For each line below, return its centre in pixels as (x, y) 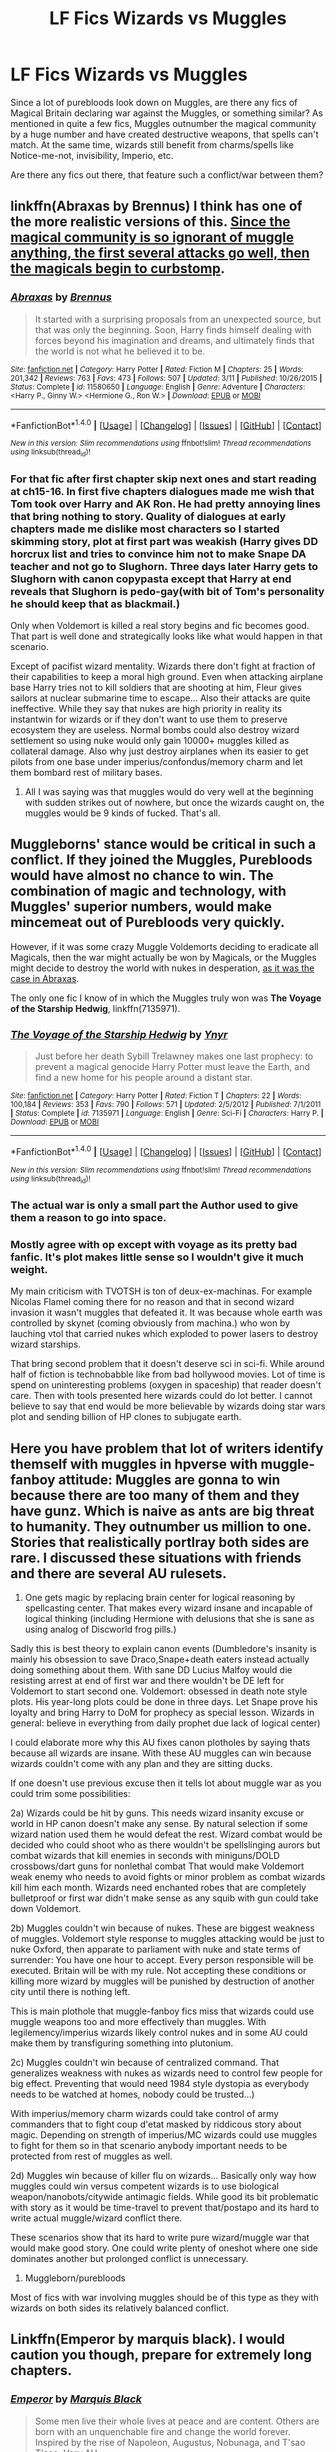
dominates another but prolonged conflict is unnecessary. (129, 2259)
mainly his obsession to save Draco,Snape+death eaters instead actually (160, 1659)
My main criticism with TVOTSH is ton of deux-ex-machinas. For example (161, 1291)
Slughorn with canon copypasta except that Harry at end (151, 579)
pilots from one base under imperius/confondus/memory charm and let (156, 761)
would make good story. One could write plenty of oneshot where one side (164, 2248)
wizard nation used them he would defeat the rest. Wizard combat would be (166, 1834)
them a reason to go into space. (88, 1217)
